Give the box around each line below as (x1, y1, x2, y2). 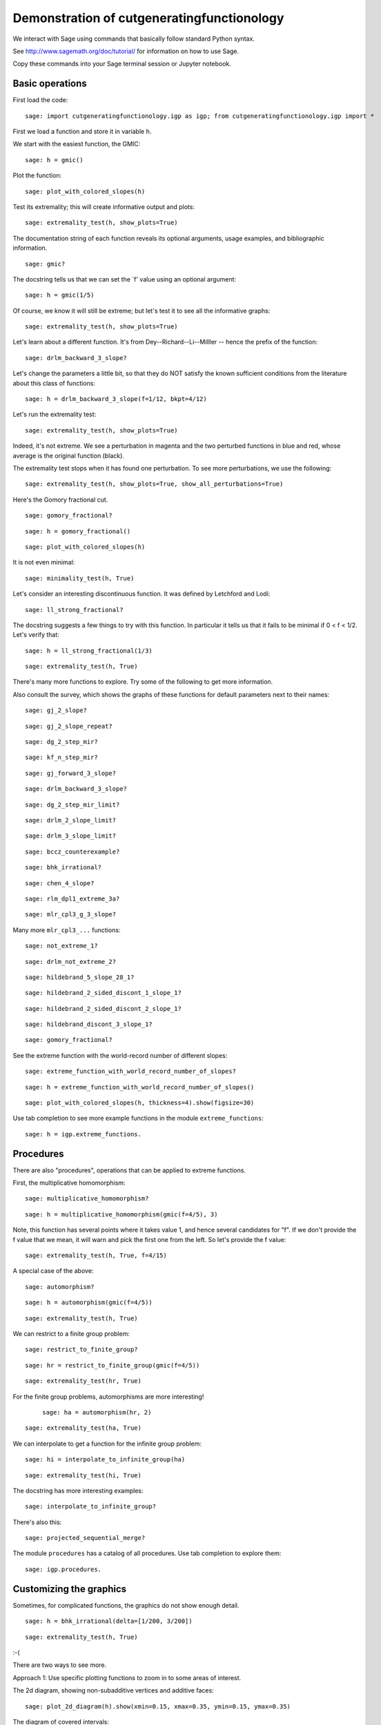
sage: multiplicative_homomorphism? (25, 1194, 149, 1203)
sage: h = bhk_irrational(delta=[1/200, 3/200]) (25, 1617, 193, 1625)
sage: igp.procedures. (25, 1565, 102, 1573)
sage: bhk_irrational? (25, 863, 102, 871)
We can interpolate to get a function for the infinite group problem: (12, 1439, 202, 1448)
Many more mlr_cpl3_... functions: (12, 925, 121, 934)
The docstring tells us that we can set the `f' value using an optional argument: (12, 275, 237, 283)
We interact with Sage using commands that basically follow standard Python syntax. (12, 34, 255, 43)
